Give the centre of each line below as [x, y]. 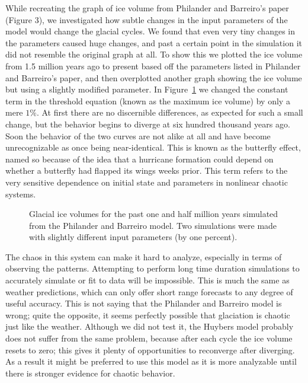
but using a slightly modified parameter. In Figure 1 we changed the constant [147, 89]
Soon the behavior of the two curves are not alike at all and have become [138, 135]
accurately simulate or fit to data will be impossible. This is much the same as [147, 280]
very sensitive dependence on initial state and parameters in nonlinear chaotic [147, 182]
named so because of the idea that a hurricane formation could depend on [139, 159]
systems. [21, 194]
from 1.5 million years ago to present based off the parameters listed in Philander [153, 66]
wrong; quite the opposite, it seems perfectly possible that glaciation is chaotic [148, 315]
